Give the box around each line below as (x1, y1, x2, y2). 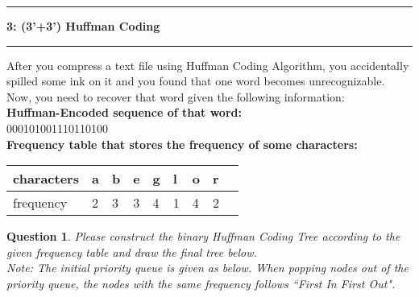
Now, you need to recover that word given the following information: (6, 88, 345, 105)
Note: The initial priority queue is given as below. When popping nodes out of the (6, 259, 409, 276)
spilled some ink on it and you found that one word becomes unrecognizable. (6, 72, 385, 89)
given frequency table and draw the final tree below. (6, 243, 257, 260)
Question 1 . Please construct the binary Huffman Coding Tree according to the (6, 228, 400, 245)
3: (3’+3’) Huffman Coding (6, 18, 160, 34)
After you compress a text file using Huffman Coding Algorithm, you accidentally (6, 56, 409, 73)
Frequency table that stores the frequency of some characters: (6, 135, 358, 152)
